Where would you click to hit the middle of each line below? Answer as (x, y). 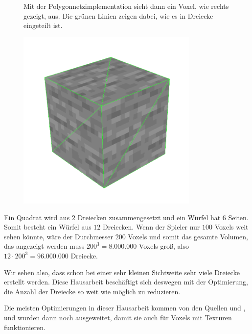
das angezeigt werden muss (44, 246)
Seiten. (238, 217)
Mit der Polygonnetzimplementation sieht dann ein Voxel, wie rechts (126, 6)
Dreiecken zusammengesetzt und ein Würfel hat (149, 217)
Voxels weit (231, 227)
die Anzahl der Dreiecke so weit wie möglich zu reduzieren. (92, 291)
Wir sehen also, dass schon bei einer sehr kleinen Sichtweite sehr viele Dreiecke (122, 272)
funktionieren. (25, 327)
